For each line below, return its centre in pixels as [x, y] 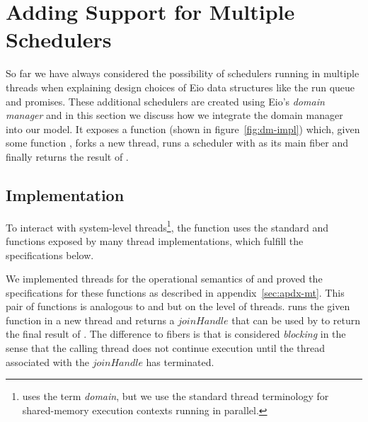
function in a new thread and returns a [90, 320]
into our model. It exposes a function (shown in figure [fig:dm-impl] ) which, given [183, 129]
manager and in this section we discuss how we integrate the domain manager [174, 115]
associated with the [47, 361]
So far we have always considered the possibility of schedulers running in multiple [183, 73]
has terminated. [180, 361]
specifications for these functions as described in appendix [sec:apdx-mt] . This [175, 292]
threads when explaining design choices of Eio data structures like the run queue [180, 87]
